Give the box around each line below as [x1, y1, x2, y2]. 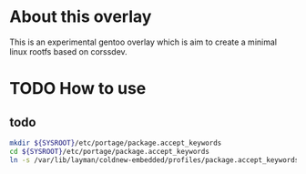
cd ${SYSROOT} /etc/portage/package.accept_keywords [9, 147, 209, 156]
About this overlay [9, 6, 152, 27]
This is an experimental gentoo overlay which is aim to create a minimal [9, 36, 278, 47]
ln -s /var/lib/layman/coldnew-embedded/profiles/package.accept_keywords [9, 155, 300, 165]
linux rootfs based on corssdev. [9, 46, 127, 56]
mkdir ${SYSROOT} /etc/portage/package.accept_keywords [9, 138, 222, 148]
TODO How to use [9, 78, 147, 99]
